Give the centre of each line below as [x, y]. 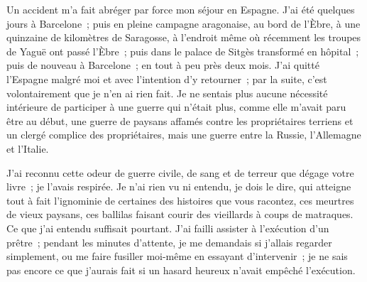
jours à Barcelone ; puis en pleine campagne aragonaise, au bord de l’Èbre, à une [183, 23]
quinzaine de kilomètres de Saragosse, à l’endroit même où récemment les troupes [184, 37]
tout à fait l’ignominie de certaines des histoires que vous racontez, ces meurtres [180, 200]
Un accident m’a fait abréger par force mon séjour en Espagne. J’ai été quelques [181, 9]
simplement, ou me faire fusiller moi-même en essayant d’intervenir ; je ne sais [177, 256]
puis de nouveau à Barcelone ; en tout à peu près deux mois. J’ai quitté [163, 65]
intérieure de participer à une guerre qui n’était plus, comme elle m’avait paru [176, 107]
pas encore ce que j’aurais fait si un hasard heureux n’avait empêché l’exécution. [181, 270]
